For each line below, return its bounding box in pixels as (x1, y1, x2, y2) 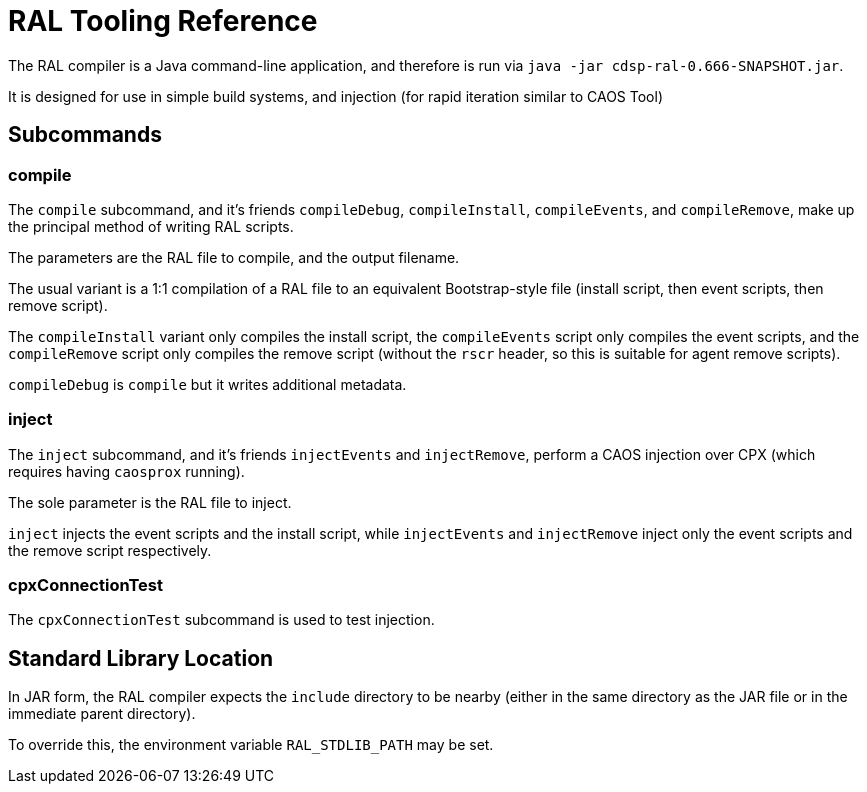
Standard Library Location (8, 645, 274, 671)
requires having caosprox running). (8, 462, 245, 480)
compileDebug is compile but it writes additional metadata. (8, 375, 407, 393)
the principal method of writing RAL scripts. (8, 217, 294, 235)
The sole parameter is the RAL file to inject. (8, 493, 292, 511)
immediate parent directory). (8, 705, 196, 723)
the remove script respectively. (8, 541, 212, 559)
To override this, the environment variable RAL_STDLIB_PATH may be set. (8, 736, 494, 754)
